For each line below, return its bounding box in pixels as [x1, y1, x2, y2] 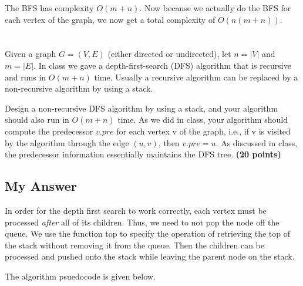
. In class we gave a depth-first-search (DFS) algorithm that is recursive [33, 59, 291, 71]
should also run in [5, 113, 69, 126]
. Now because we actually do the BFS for [139, 2, 291, 14]
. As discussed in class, [216, 136, 298, 149]
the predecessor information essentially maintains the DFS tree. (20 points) [5, 148, 281, 160]
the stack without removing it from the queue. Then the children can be [5, 238, 264, 251]
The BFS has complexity [5, 2, 94, 14]
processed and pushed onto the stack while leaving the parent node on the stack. [5, 250, 295, 263]
